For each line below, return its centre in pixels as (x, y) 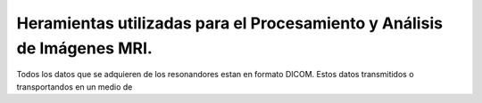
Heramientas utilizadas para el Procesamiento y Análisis (230, 23)
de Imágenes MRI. (85, 48)
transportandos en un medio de (75, 87)
